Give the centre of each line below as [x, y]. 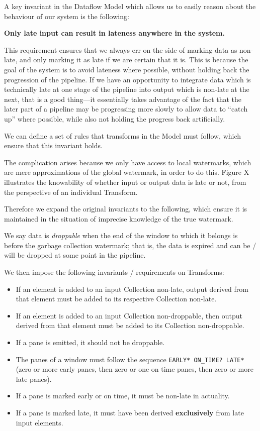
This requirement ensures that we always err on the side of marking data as [121, 49]
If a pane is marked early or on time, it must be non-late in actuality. [123, 396]
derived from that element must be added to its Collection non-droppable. [130, 325]
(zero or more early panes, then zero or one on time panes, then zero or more [135, 369]
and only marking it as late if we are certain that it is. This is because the [134, 60]
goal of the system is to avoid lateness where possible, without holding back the [127, 69]
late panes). [34, 379]
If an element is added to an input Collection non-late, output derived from [132, 289]
